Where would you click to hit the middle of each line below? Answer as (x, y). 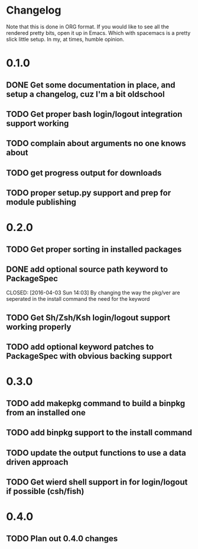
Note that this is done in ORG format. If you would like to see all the (88, 27)
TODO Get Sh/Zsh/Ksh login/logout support (88, 318)
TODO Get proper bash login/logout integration (94, 114)
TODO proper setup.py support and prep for (89, 193)
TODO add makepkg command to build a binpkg (95, 403)
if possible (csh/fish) (45, 491)
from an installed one (46, 412)
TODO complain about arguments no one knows (96, 143)
